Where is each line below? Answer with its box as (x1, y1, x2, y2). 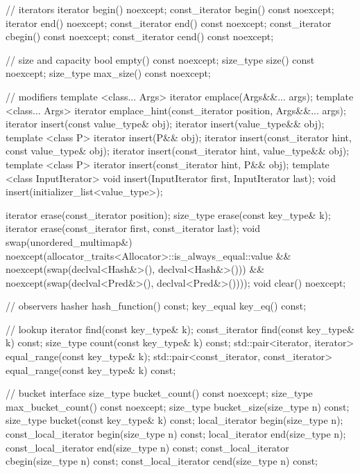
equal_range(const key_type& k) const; (6, 362, 176, 377)
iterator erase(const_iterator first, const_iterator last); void (6, 221, 261, 235)
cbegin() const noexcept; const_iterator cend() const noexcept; (6, 29, 274, 44)
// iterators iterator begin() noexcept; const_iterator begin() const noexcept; (6, 2, 334, 16)
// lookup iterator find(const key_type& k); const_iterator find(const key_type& (6, 321, 354, 336)
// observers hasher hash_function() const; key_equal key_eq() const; (6, 298, 307, 313)
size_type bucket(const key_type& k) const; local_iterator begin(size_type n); (6, 413, 343, 427)
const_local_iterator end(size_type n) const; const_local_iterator (6, 440, 289, 454)
